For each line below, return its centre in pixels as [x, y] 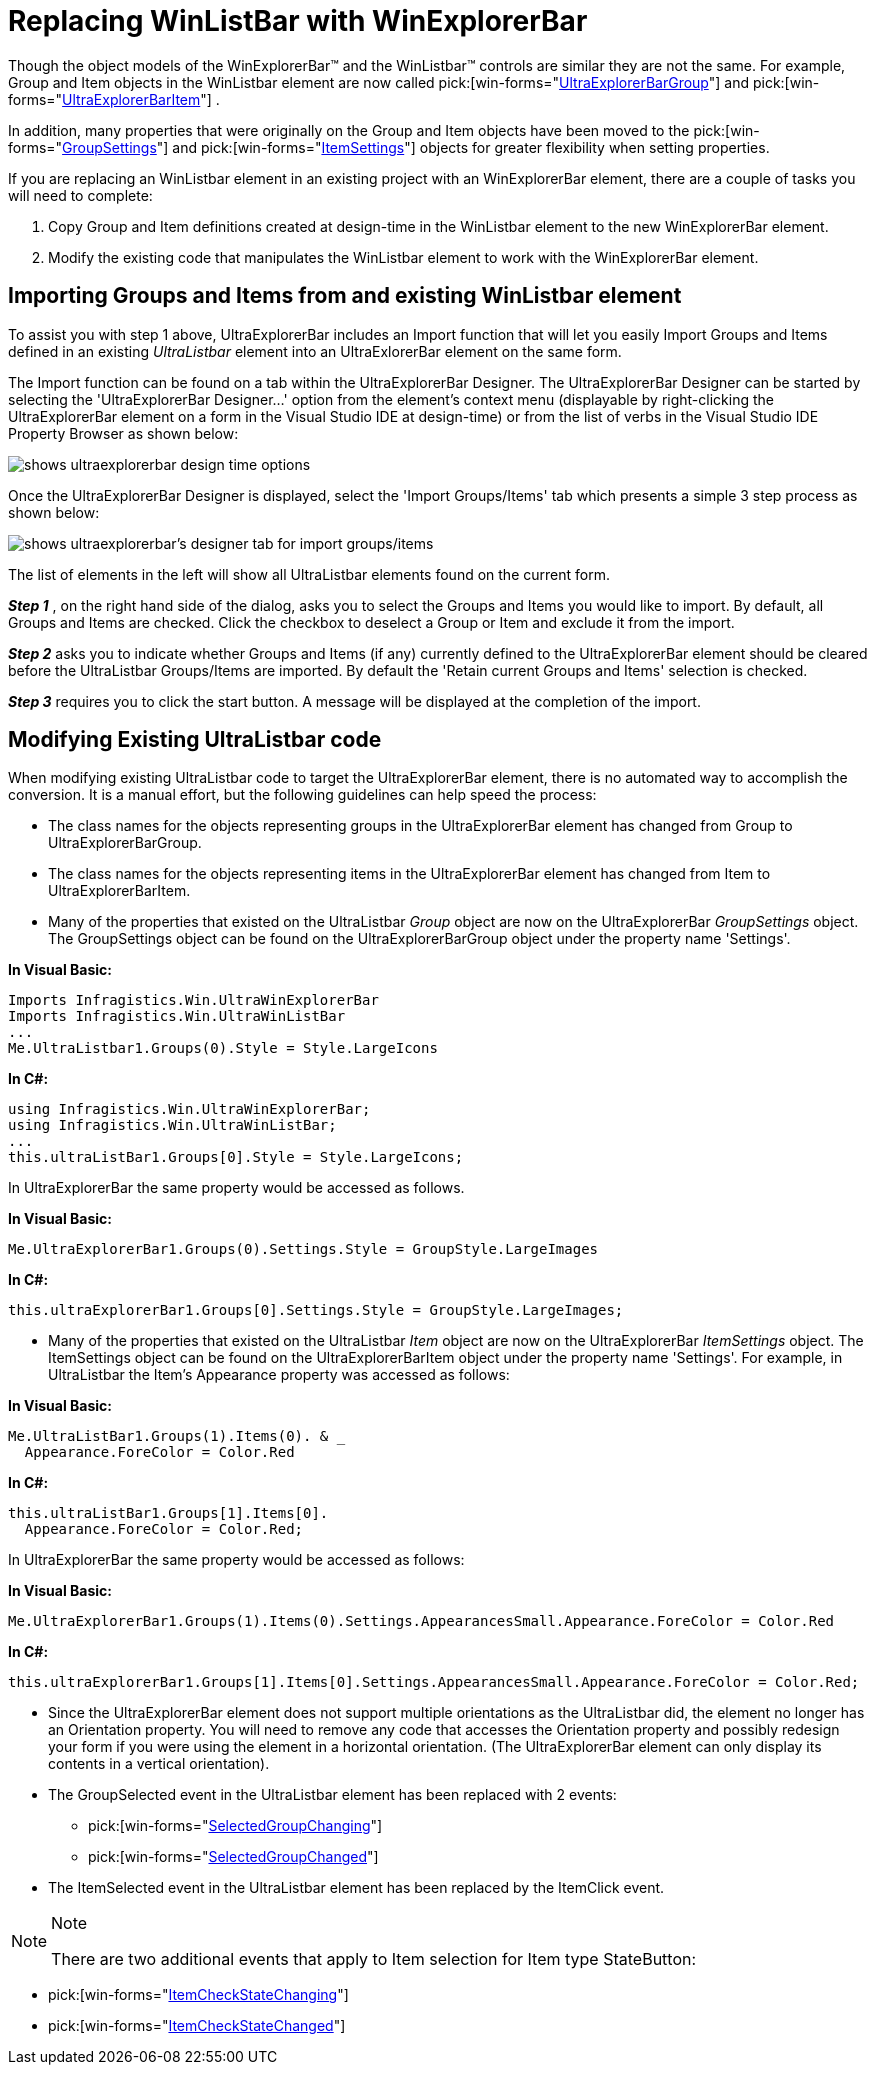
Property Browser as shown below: [123, 433]
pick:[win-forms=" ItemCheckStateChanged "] [197, 2026]
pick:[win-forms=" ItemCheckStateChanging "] [198, 1995]
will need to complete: [80, 195]
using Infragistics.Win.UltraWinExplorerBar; [189, 1109]
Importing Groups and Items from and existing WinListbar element [345, 296]
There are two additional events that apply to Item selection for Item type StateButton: [374, 1959]
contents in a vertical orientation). [159, 1764]
